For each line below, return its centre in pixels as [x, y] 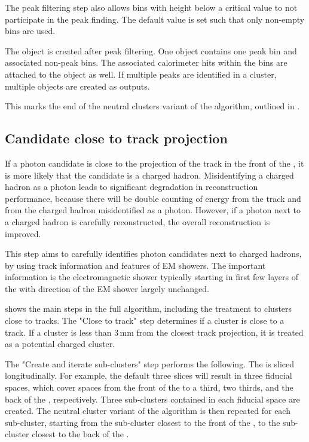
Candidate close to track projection [116, 138]
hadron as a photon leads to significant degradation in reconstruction [131, 187]
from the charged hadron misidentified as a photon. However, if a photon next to [153, 210]
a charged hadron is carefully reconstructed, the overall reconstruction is [137, 221]
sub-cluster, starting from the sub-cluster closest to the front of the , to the [143, 422]
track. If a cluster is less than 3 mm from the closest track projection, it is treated [154, 332]
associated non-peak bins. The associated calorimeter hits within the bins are [146, 62]
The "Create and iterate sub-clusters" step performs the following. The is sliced [150, 363]
